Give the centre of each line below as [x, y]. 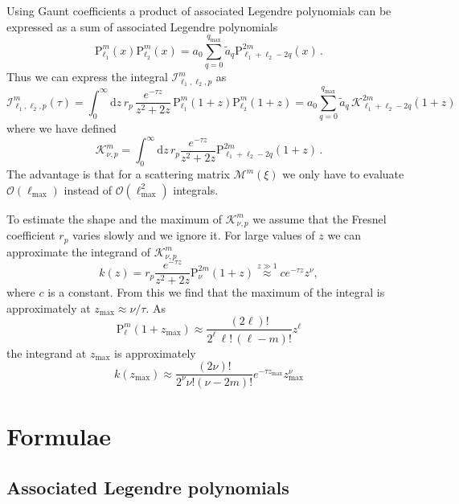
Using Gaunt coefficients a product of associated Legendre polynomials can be [199, 10]
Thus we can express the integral [87, 77]
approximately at [49, 307]
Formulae [59, 435]
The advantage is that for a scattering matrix [118, 174]
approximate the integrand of [78, 251]
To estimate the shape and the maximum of [115, 218]
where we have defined [61, 128]
